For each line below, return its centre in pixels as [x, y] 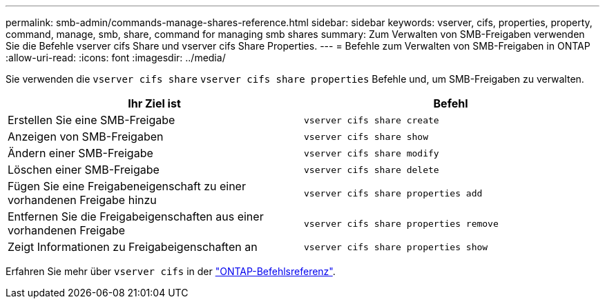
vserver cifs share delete [372, 170]
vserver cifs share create [372, 120]
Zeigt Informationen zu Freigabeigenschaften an [133, 247]
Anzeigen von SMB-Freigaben [86, 136]
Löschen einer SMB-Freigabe [84, 170]
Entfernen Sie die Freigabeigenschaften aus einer [136, 216]
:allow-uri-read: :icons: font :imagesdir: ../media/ [116, 58]
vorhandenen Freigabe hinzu [82, 200]
